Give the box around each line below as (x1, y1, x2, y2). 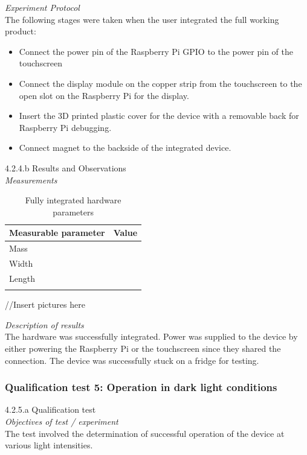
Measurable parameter (9, 226, 105, 239)
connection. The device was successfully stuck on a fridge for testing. (5, 354, 259, 366)
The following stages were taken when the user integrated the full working (5, 13, 279, 25)
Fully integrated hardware (25, 194, 121, 206)
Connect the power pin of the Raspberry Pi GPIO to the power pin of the (19, 45, 294, 57)
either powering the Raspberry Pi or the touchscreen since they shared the (5, 342, 281, 354)
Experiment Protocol (5, 1, 80, 13)
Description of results (5, 318, 84, 331)
